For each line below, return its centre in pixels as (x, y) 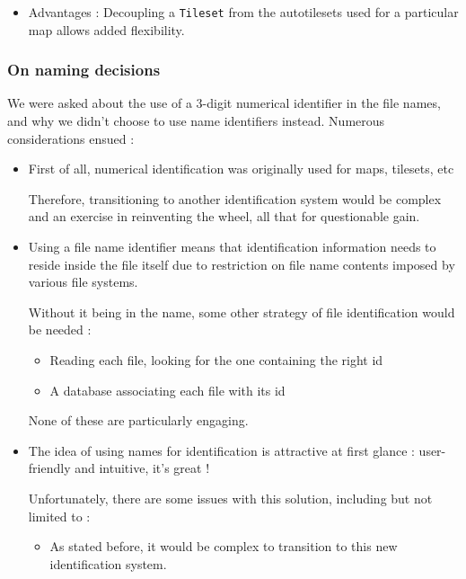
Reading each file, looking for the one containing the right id (216, 360)
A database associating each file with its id (167, 390)
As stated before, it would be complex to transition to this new (224, 546)
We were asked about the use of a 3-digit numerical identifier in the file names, (224, 103)
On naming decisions (84, 70)
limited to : (59, 516)
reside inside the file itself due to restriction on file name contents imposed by (242, 264)
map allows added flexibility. (106, 29)
